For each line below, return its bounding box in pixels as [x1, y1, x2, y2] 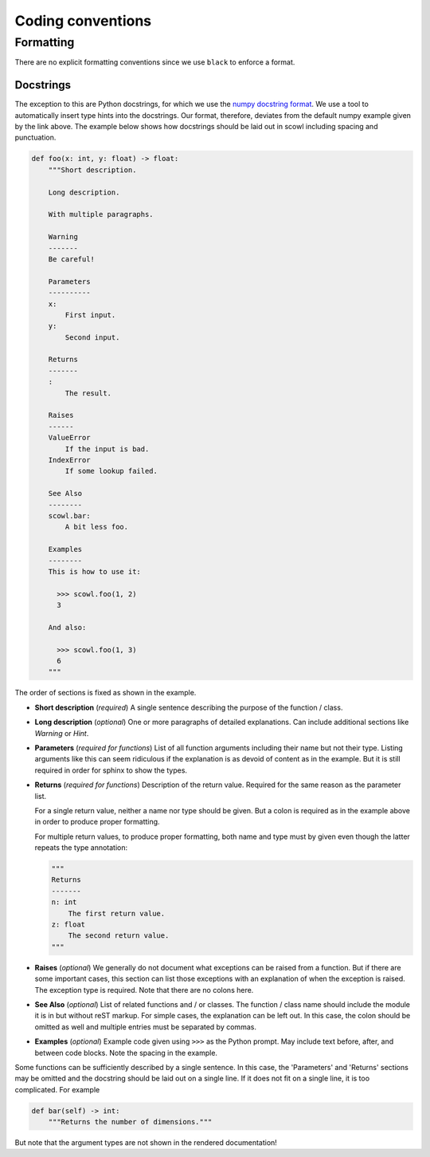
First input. [64, 310, 116, 319]
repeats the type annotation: [34, 843, 128, 852]
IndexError [48, 455, 91, 464]
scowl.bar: [48, 511, 91, 520]
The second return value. [68, 931, 170, 940]
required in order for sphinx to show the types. [34, 765, 187, 775]
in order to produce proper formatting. [34, 817, 160, 827]
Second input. [64, 333, 120, 342]
